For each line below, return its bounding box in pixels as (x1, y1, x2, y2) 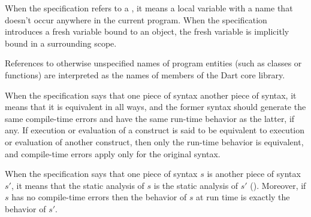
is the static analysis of (153, 179, 238, 191)
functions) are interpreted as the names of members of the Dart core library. (5, 68, 285, 81)
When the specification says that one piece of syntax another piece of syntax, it (5, 88, 297, 101)
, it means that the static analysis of (11, 179, 144, 191)
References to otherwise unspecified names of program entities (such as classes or (5, 57, 302, 69)
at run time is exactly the (196, 191, 290, 203)
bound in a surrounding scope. (5, 36, 117, 49)
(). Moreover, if (250, 179, 306, 191)
